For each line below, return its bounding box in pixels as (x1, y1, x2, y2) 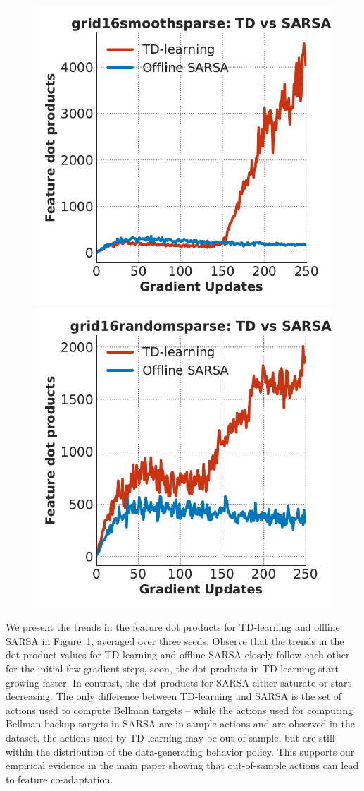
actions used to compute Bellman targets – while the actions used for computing (6, 702, 353, 717)
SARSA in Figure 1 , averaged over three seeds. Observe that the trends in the (6, 633, 344, 648)
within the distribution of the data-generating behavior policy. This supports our (6, 744, 355, 759)
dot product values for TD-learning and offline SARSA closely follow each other (6, 647, 350, 662)
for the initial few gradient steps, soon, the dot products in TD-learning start (6, 660, 339, 675)
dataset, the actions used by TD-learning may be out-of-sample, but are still (6, 730, 335, 744)
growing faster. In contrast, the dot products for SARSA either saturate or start (6, 675, 351, 689)
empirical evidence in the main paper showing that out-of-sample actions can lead (6, 758, 359, 773)
